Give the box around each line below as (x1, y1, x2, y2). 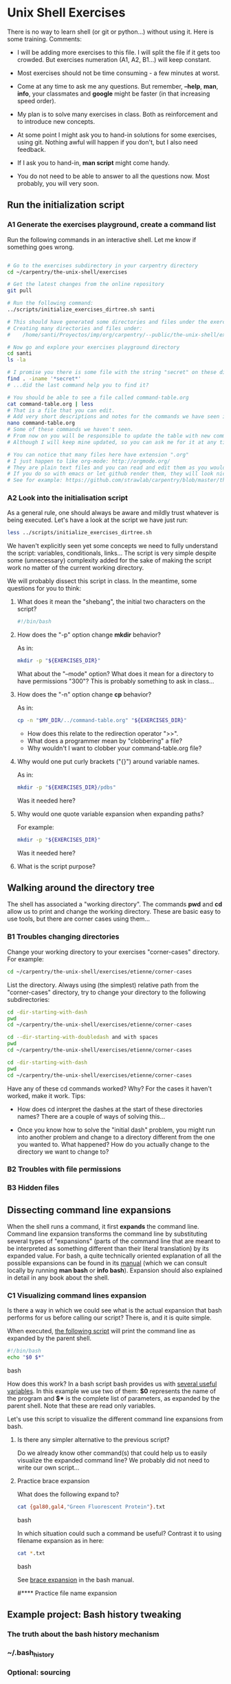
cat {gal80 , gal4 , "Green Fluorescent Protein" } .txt (16, 1504, 166, 1511)
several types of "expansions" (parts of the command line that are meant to (7, 1237, 221, 1245)
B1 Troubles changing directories (7, 932, 120, 941)
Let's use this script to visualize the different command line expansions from (7, 1415, 223, 1423)
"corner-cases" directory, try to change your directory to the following (7, 988, 206, 996)
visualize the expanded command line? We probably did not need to (16, 1456, 210, 1465)
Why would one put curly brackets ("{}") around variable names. (16, 757, 200, 765)
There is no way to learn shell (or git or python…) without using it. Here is (7, 28, 214, 36)
